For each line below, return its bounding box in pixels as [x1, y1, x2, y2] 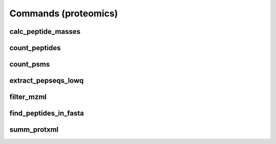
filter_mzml [9, 93, 47, 101]
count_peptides [9, 44, 61, 52]
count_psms [9, 60, 50, 69]
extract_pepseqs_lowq [9, 76, 84, 85]
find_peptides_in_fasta [9, 109, 84, 118]
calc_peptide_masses [9, 27, 81, 36]
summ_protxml [9, 126, 59, 134]
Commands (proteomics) [9, 8, 118, 19]
